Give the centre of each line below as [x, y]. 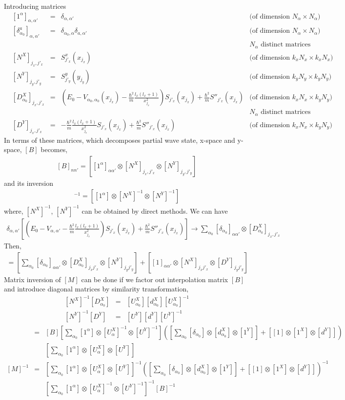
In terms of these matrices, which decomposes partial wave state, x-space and [120, 140]
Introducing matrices [35, 6]
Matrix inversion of [32, 279]
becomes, [54, 149]
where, [14, 211]
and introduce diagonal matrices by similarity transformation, [96, 289]
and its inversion [29, 183]
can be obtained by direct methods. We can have [155, 211]
